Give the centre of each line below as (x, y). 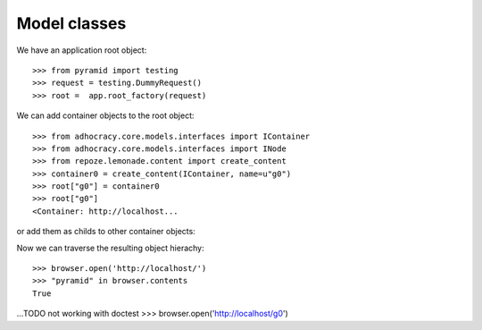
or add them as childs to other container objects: (106, 232)
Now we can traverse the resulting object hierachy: (110, 248)
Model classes (71, 23)
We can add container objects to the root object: (106, 115)
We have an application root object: (82, 50)
